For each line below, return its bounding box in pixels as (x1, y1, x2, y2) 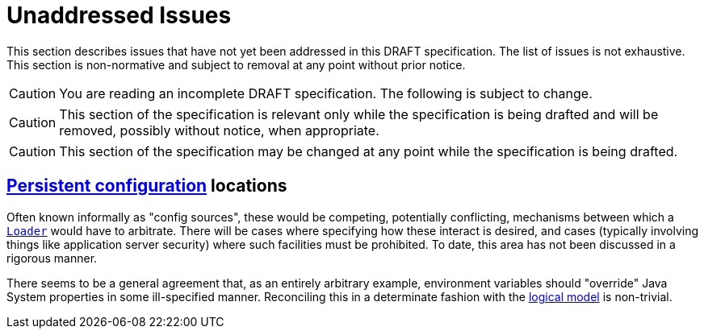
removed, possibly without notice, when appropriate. (59, 122, 379, 139)
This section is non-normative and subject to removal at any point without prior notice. (6, 57, 466, 72)
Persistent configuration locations (6, 176, 287, 196)
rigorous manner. (6, 250, 98, 265)
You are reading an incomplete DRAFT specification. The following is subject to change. (59, 85, 593, 101)
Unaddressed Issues (6, 2, 232, 29)
